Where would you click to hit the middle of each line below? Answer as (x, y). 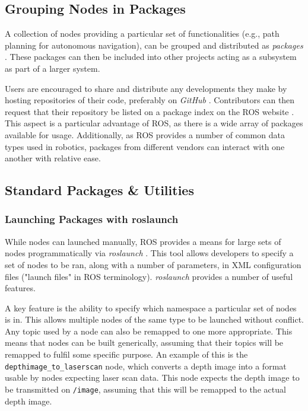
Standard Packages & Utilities (99, 190)
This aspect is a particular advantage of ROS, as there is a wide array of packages (154, 123)
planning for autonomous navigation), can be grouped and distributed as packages (154, 45)
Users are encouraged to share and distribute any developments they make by (146, 88)
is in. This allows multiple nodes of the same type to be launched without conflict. (154, 319)
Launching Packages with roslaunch (92, 219)
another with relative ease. (53, 158)
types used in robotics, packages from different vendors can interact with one (145, 146)
